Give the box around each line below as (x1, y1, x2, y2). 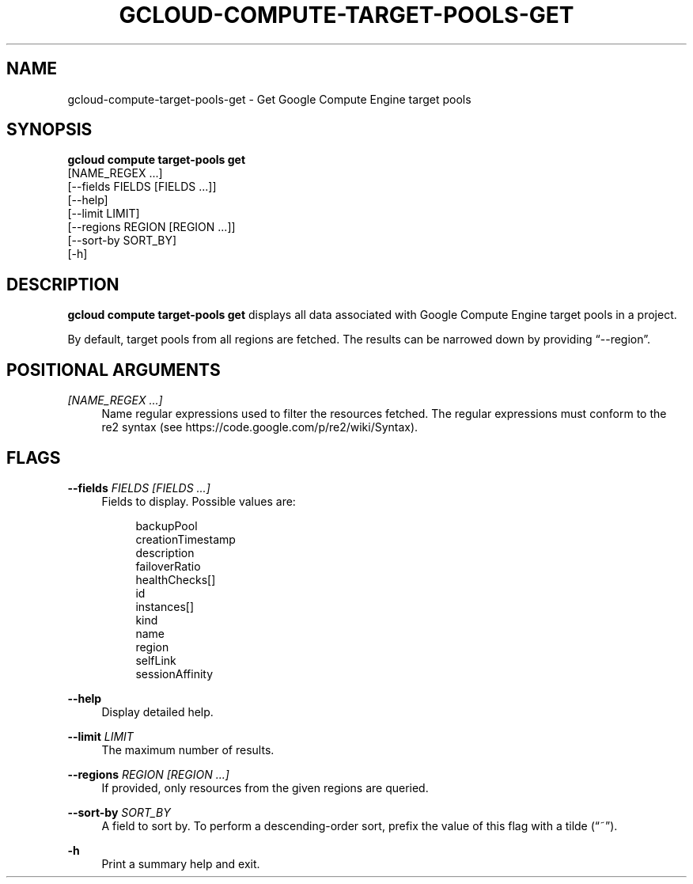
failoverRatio (135, 559, 201, 573)
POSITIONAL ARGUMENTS (6, 359, 221, 380)
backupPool (135, 518, 198, 533)
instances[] (135, 599, 194, 613)
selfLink (135, 653, 176, 667)
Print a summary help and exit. (101, 856, 260, 871)
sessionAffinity (135, 666, 214, 681)
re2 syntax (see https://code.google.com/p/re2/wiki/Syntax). (101, 420, 418, 434)
